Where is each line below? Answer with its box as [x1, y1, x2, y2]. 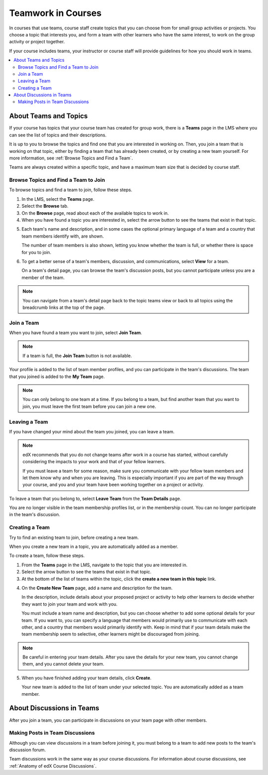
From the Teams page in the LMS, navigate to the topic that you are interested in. [21, 562, 188, 568]
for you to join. [21, 249, 52, 255]
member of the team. [21, 274, 65, 280]
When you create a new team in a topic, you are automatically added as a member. [9, 543, 179, 549]
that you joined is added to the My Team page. [9, 374, 105, 380]
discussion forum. [9, 747, 46, 753]
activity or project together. [9, 39, 65, 45]
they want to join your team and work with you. [21, 601, 118, 607]
